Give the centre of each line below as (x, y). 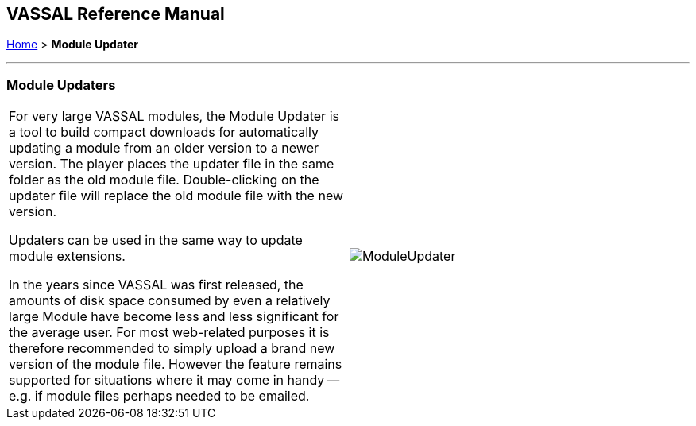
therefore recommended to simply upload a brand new (172, 349)
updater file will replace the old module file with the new (176, 196)
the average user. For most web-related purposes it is (169, 333)
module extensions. (67, 256)
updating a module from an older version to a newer (164, 148)
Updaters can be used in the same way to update (156, 240)
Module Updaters (61, 85)
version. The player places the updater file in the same (172, 164)
